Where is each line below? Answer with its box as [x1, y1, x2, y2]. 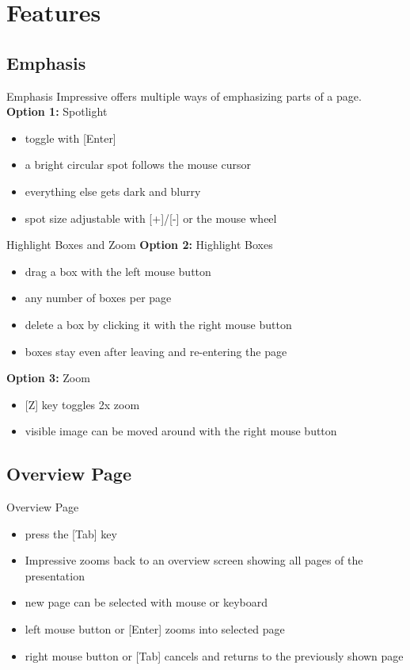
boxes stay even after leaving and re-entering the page [25, 343, 287, 359]
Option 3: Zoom [6, 369, 90, 386]
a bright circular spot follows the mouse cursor [25, 156, 251, 173]
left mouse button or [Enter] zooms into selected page [25, 621, 285, 637]
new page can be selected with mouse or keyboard [25, 594, 268, 611]
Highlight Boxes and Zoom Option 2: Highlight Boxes [6, 236, 273, 253]
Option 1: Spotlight [6, 103, 108, 120]
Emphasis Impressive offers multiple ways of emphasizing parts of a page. [6, 87, 362, 104]
